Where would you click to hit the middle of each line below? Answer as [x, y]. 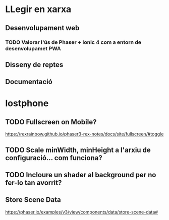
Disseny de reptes [34, 65]
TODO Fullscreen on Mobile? [51, 122]
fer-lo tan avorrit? [34, 183]
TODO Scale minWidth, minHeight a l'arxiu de [78, 150]
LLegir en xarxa [38, 9]
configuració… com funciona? [54, 158]
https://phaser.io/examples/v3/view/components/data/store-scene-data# [81, 212]
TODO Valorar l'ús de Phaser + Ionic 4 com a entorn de [73, 42]
